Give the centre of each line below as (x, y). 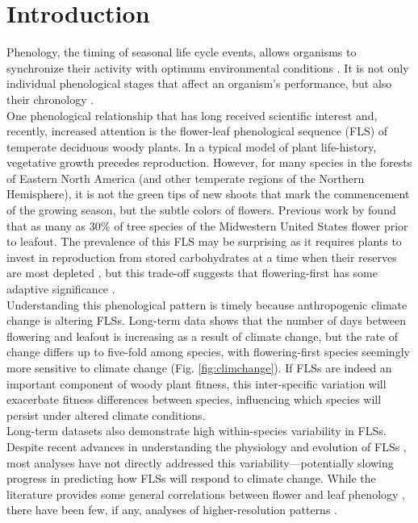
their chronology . (50, 99)
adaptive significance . (61, 289)
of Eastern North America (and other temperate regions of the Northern (186, 178)
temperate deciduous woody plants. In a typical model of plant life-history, (192, 146)
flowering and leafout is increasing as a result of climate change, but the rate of (203, 336)
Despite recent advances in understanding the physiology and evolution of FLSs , (207, 446)
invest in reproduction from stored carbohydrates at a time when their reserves (202, 257)
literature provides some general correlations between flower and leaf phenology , (206, 494)
